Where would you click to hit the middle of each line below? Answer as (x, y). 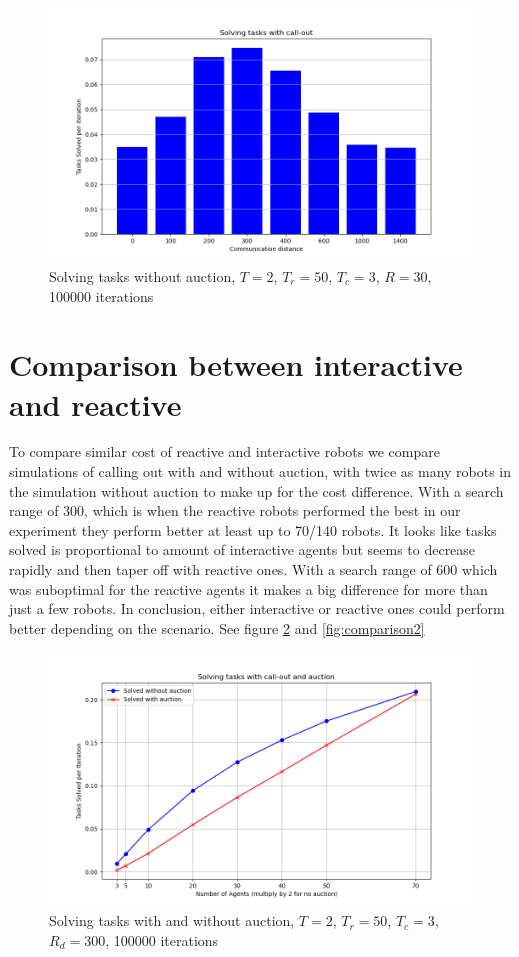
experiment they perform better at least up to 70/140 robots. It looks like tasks (253, 529)
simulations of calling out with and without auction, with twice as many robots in (260, 471)
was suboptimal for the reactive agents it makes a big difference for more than (248, 588)
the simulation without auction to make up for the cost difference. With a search (256, 490)
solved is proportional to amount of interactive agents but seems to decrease (242, 549)
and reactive (95, 403)
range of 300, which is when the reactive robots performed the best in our (235, 510)
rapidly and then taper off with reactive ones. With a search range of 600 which (253, 569)
